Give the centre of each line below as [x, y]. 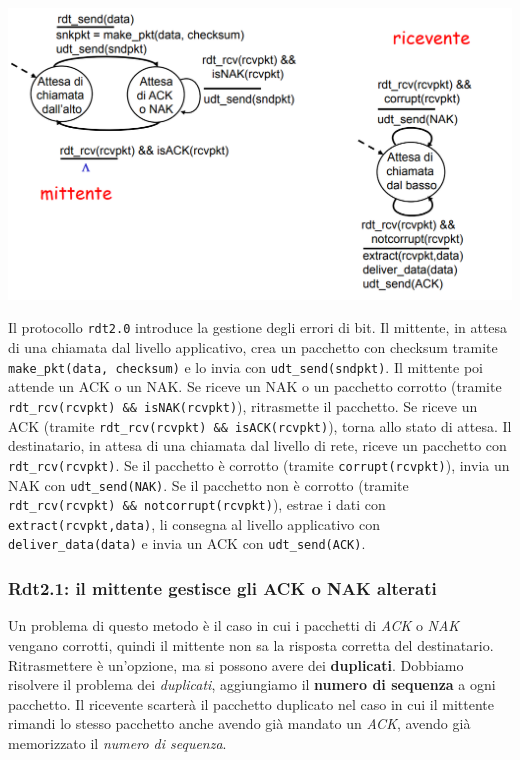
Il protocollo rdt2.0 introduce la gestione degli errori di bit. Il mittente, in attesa [258, 327]
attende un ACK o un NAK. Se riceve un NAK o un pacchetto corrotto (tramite [255, 386]
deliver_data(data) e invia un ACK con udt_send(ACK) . [187, 543]
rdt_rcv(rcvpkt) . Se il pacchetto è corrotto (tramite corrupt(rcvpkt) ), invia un [259, 464]
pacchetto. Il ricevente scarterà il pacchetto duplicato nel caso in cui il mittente [251, 703]
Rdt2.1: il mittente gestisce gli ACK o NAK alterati [222, 588]
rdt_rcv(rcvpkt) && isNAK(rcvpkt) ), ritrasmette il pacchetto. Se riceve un [243, 405]
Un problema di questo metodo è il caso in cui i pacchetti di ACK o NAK [234, 625]
